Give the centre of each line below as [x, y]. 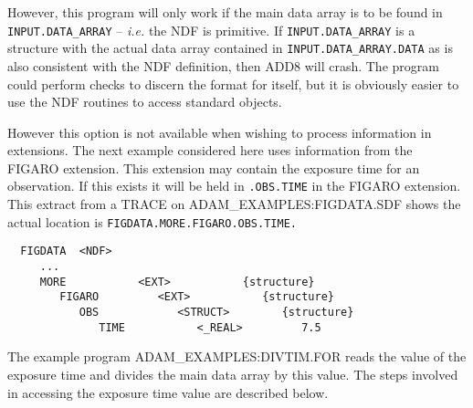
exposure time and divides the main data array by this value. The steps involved [233, 374]
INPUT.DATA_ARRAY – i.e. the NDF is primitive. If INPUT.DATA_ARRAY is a [211, 30]
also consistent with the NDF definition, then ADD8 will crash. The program [223, 65]
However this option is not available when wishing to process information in [220, 132]
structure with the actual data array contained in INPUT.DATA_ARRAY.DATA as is [230, 48]
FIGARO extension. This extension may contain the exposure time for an [214, 167]
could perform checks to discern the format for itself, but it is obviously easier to [233, 84]
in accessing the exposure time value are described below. [168, 392]
